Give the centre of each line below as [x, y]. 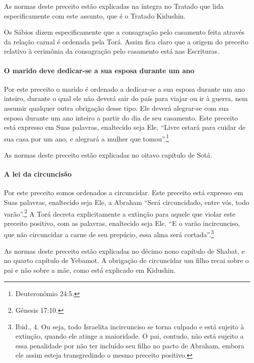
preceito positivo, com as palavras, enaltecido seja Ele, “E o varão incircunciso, [122, 223]
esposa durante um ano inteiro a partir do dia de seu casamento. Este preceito [121, 117]
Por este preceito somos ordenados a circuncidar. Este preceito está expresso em [124, 192]
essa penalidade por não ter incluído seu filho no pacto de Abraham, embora [130, 345]
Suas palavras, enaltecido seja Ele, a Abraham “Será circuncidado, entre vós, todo [127, 202]
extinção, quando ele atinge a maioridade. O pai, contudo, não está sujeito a [129, 336]
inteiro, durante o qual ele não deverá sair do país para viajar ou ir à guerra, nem [126, 98]
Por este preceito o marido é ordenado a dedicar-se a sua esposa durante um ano [125, 89]
